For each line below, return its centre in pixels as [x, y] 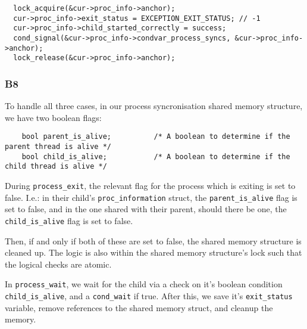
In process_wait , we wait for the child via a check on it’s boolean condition [144, 284]
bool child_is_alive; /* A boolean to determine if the [156, 156]
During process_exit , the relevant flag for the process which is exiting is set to [150, 185]
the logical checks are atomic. [58, 264]
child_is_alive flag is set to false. [69, 220]
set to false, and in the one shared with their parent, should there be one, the [146, 209]
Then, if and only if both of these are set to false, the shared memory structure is [153, 240]
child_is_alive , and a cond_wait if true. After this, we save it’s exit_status [149, 295]
